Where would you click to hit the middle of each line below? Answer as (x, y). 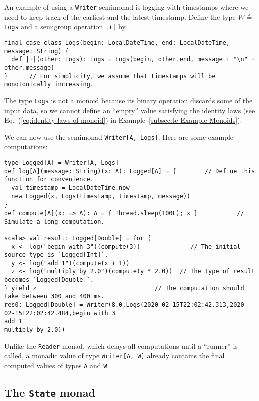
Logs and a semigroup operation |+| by (65, 26)
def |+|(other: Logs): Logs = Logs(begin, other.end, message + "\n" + (133, 59)
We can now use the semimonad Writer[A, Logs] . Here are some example (119, 137)
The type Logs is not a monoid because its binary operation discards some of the (128, 100)
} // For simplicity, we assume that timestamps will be (110, 76)
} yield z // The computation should (124, 288)
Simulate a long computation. (54, 221)
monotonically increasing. (49, 84)
